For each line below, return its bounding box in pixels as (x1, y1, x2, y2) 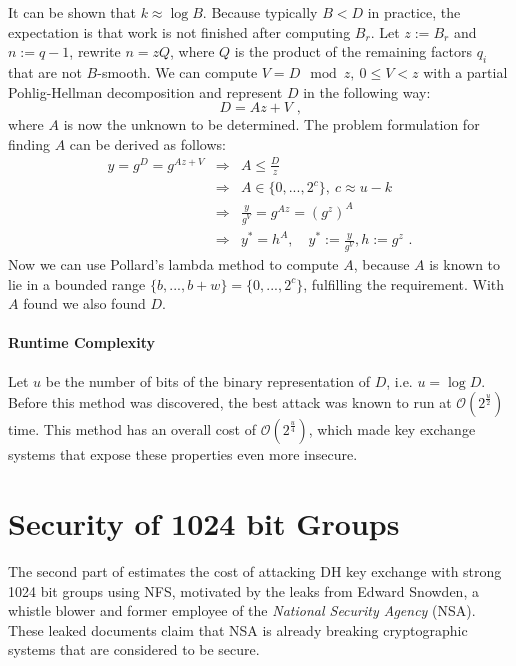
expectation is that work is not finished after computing (8, 21, 351, 42)
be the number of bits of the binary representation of (45, 370, 371, 391)
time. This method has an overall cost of (8, 419, 256, 440)
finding (8, 133, 51, 154)
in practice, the (367, 2, 461, 22)
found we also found (23, 293, 146, 314)
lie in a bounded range (8, 273, 146, 294)
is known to (429, 254, 501, 275)
